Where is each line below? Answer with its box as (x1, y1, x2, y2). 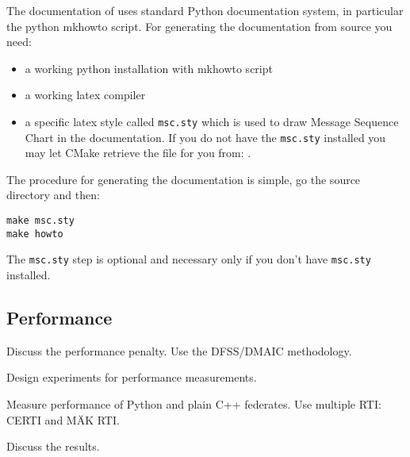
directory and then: (6, 186, 100, 203)
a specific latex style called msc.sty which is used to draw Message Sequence (25, 113, 399, 129)
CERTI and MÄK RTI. (6, 411, 120, 428)
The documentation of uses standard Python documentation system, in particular (6, 2, 404, 18)
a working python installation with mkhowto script (25, 60, 273, 76)
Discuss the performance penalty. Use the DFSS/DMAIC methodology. (6, 342, 352, 359)
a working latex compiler (25, 86, 146, 103)
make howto (6, 228, 63, 240)
